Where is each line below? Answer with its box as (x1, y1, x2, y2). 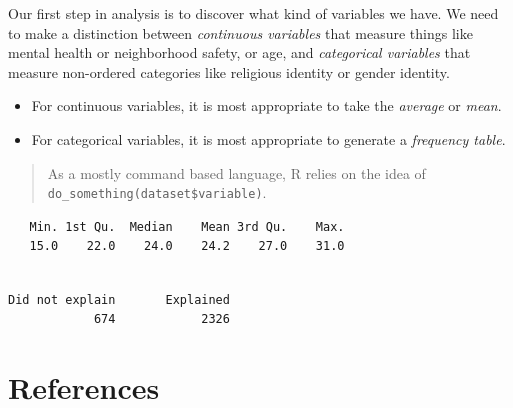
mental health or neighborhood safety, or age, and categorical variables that (8, 42, 471, 63)
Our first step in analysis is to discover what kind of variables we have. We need (8, 3, 499, 23)
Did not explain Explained (8, 292, 230, 307)
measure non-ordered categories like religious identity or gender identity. (8, 61, 450, 82)
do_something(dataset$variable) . (47, 182, 267, 203)
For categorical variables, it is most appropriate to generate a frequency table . (31, 128, 506, 149)
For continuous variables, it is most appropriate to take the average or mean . (31, 95, 502, 116)
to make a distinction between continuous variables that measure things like (8, 22, 473, 43)
